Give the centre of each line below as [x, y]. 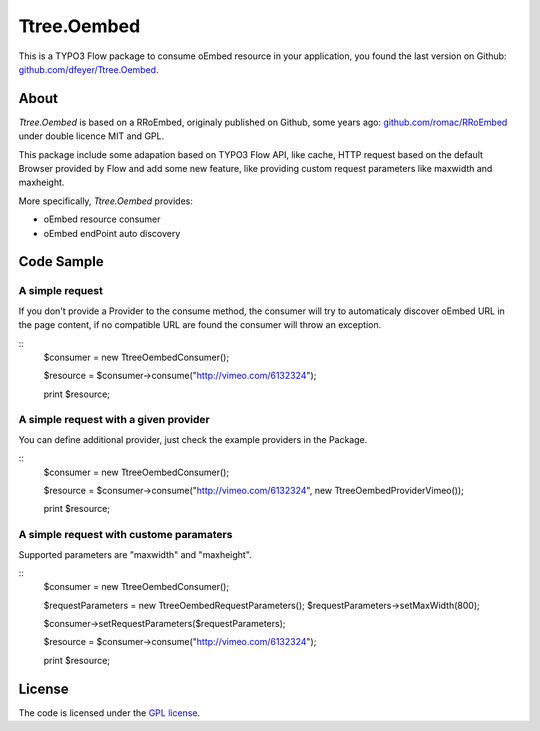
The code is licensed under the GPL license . [109, 712]
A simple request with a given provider [114, 420]
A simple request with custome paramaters [125, 535]
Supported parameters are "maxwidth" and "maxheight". [135, 554]
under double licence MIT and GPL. [91, 136]
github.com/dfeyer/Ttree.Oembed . [88, 69]
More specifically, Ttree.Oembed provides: [106, 201]
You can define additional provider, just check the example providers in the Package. [193, 439]
